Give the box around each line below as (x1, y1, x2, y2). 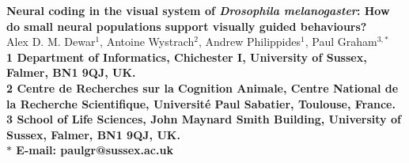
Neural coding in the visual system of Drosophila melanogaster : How (6, 2, 390, 18)
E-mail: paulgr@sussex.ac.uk (16, 142, 173, 158)
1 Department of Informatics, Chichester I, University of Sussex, (6, 48, 367, 65)
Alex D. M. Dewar (6, 33, 96, 50)
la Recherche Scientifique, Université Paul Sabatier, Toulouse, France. (6, 95, 396, 112)
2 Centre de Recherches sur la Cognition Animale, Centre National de (6, 79, 399, 96)
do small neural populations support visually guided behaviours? (6, 17, 367, 34)
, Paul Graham (305, 33, 377, 50)
